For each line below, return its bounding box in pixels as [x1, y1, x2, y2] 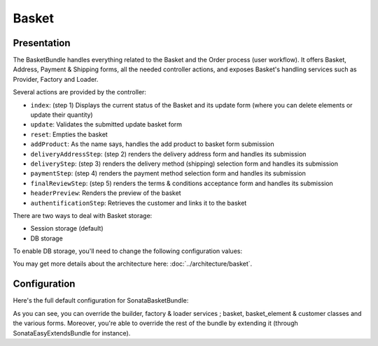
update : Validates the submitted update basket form [30, 120, 182, 129]
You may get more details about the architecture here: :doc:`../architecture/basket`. [13, 259, 253, 268]
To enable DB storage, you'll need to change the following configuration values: [13, 247, 243, 255]
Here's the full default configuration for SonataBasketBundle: [13, 296, 189, 305]
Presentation [13, 37, 71, 49]
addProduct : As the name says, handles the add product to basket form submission [30, 140, 274, 148]
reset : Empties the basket [30, 130, 108, 138]
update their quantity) [30, 110, 94, 119]
